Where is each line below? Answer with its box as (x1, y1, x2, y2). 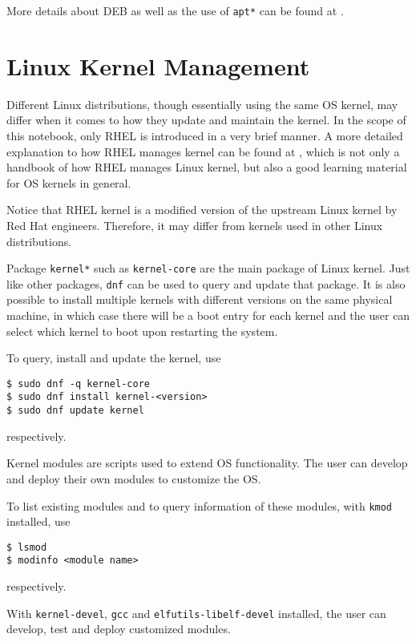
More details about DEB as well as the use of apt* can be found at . (6, 2, 344, 18)
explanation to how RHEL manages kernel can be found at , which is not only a (6, 143, 400, 159)
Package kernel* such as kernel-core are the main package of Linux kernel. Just (6, 260, 410, 277)
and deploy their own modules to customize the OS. (6, 470, 261, 487)
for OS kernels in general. (6, 174, 131, 191)
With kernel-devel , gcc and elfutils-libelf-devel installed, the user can (6, 604, 386, 621)
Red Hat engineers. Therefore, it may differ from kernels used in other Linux (6, 216, 383, 233)
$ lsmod (6, 541, 47, 553)
